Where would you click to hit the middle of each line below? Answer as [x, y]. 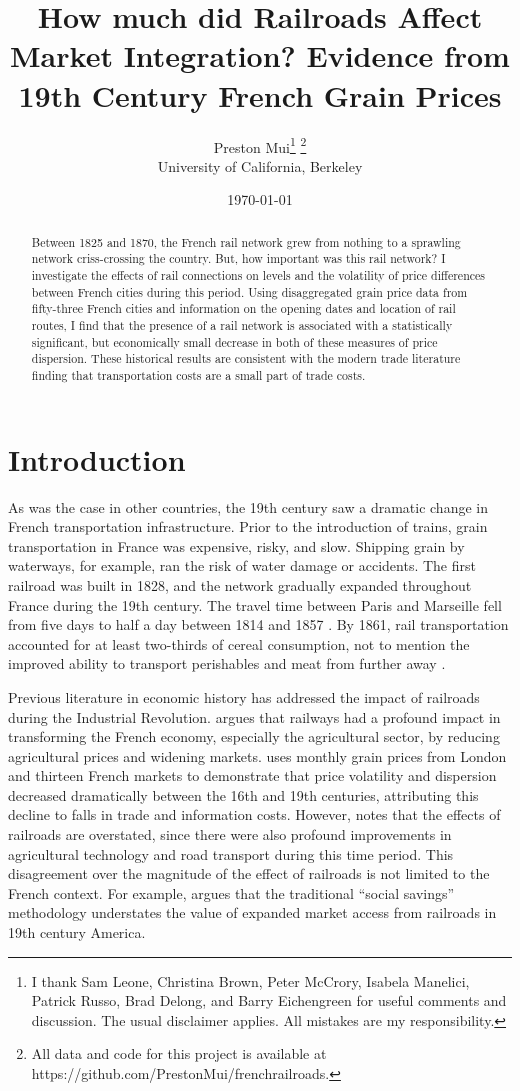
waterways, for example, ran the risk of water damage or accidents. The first [242, 565]
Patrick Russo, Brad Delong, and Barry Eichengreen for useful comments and [269, 1000]
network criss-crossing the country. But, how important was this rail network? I [238, 258]
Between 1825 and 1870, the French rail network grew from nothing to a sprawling [246, 241]
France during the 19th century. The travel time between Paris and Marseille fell [255, 604]
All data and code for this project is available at [179, 1053]
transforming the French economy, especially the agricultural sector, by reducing [254, 736]
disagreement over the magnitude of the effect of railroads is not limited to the [249, 873]
